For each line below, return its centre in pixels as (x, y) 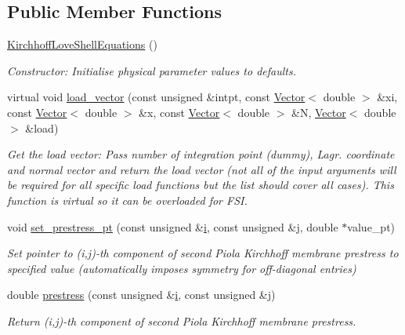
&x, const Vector (179, 112)
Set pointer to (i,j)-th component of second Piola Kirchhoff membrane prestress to (203, 253)
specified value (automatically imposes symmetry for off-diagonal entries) (182, 268)
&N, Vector (319, 112)
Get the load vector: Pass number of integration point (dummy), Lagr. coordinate (201, 154)
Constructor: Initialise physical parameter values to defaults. (152, 70)
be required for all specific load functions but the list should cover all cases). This (201, 185)
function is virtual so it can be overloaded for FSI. (127, 200)
